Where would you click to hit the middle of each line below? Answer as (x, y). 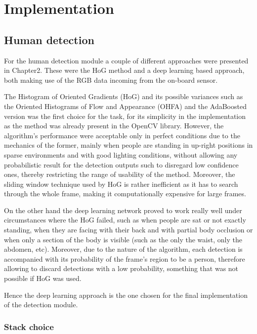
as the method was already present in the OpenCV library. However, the (114, 126)
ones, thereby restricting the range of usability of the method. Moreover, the (120, 174)
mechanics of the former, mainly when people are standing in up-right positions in (128, 145)
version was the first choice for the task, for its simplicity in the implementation (125, 116)
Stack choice (29, 326)
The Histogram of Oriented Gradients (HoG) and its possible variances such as (124, 96)
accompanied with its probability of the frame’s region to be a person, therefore (125, 258)
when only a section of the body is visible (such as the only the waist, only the (123, 239)
